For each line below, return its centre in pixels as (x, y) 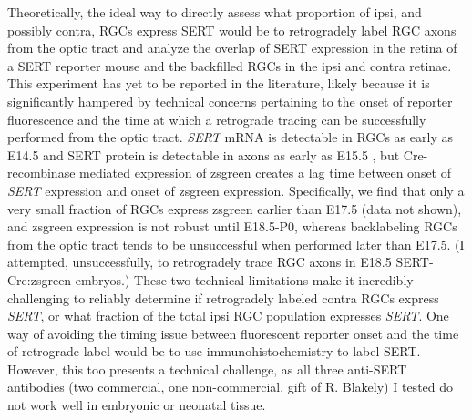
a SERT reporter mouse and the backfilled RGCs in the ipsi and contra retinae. (230, 65)
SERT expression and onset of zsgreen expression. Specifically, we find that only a (236, 190)
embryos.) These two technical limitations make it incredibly (244, 279)
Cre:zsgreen (40, 279)
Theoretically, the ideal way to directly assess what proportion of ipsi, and (215, 12)
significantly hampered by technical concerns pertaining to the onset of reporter (230, 101)
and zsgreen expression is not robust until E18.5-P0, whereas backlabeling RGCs (232, 226)
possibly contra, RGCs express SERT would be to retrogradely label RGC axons (232, 30)
